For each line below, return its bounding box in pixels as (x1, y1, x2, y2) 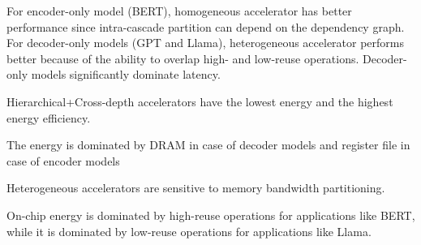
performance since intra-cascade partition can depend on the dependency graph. (6, 18, 405, 35)
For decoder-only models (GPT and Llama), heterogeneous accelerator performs (6, 34, 405, 51)
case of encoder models (6, 152, 120, 169)
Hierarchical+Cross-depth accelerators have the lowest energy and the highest (6, 92, 393, 110)
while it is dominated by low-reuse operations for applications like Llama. (6, 222, 372, 239)
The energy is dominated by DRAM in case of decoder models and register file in (6, 136, 410, 153)
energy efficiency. (6, 109, 91, 126)
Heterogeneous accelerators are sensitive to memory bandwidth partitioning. (6, 179, 385, 196)
